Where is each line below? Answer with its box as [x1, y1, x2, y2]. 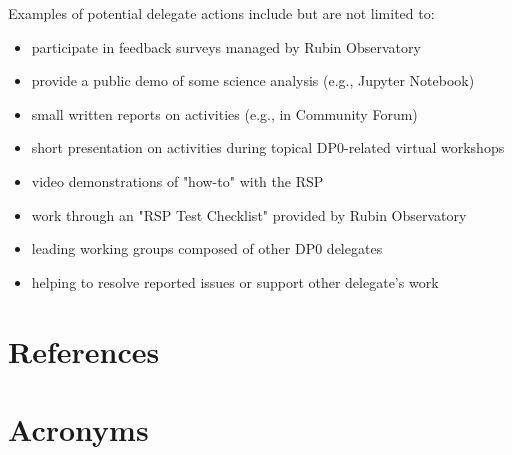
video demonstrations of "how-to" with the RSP [31, 170, 324, 191]
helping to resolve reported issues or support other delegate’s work [31, 271, 439, 292]
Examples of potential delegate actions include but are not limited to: [8, 3, 435, 23]
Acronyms [8, 408, 149, 449]
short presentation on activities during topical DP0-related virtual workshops [31, 137, 505, 158]
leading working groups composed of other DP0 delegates [31, 238, 383, 259]
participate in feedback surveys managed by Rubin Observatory [31, 36, 421, 57]
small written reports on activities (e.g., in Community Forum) [31, 103, 418, 124]
